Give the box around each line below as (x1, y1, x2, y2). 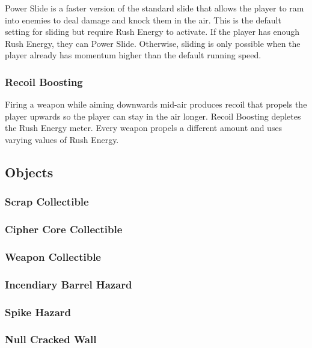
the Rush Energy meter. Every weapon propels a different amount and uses (5, 121, 283, 134)
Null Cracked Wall (5, 332, 97, 347)
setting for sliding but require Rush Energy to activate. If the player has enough (5, 25, 300, 38)
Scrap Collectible (5, 194, 89, 209)
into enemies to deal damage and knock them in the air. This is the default (5, 13, 281, 26)
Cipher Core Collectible (5, 222, 123, 237)
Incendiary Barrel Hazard (5, 276, 132, 292)
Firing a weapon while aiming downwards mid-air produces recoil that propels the (5, 98, 307, 111)
